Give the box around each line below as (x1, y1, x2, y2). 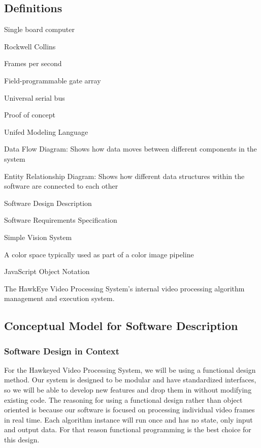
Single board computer (4, 24, 75, 35)
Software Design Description (4, 197, 92, 208)
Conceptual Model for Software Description (4, 318, 238, 334)
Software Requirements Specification (4, 215, 117, 225)
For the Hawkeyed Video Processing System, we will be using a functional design (4, 364, 256, 375)
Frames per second (4, 58, 62, 69)
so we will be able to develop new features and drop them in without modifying (4, 384, 252, 395)
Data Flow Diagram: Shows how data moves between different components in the (4, 143, 257, 154)
